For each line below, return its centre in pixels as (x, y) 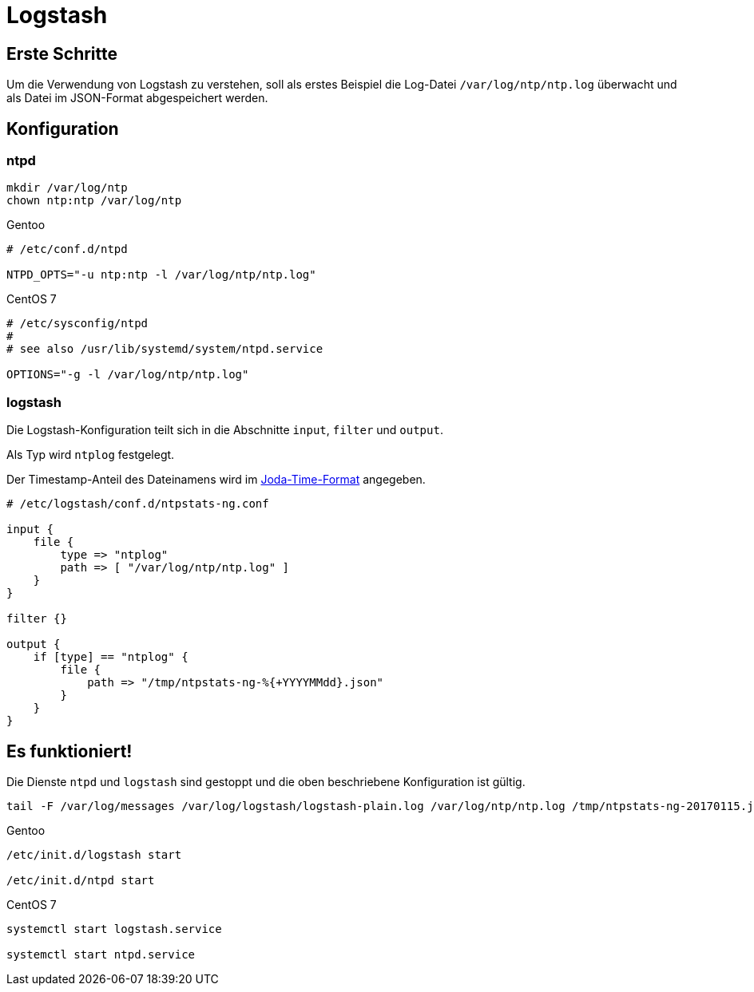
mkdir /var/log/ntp (67, 188)
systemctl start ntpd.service (101, 954)
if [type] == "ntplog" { (111, 657)
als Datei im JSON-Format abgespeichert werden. (137, 98)
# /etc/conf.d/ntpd (67, 249)
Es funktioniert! (69, 751)
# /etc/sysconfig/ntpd (77, 324)
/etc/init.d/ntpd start (81, 880)
